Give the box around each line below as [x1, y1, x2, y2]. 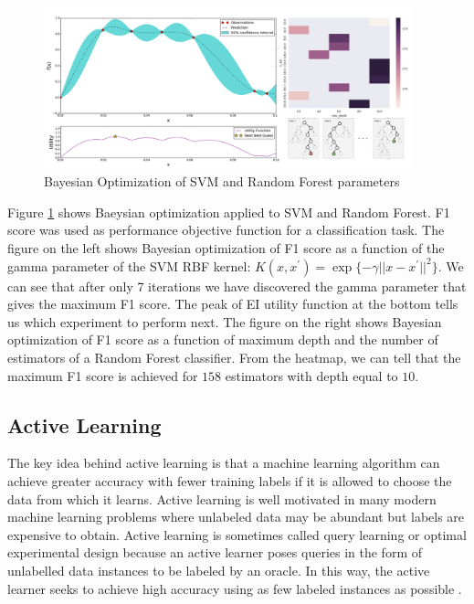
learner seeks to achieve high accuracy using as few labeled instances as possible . [7, 578, 462, 598]
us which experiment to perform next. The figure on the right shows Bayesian [7, 312, 442, 331]
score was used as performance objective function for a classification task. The [7, 220, 445, 239]
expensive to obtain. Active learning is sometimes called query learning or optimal [7, 525, 467, 544]
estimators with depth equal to [225, 366, 398, 385]
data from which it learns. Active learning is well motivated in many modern [7, 489, 437, 508]
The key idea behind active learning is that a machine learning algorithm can [7, 453, 440, 472]
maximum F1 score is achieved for [7, 366, 198, 385]
